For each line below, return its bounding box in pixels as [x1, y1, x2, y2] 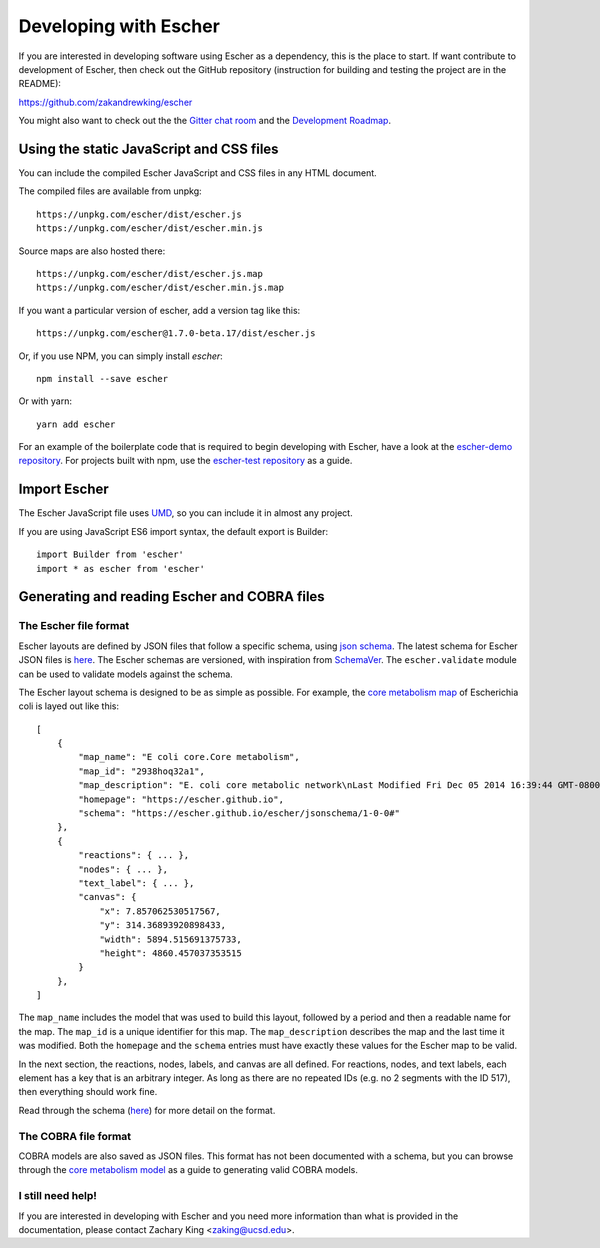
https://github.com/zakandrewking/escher [18, 96, 193, 108]
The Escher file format [18, 619, 130, 633]
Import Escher [18, 481, 109, 498]
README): [18, 78, 62, 90]
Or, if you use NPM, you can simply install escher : [18, 350, 224, 362]
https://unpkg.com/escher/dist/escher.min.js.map [36, 282, 285, 294]
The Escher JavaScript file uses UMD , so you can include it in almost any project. [18, 507, 354, 519]
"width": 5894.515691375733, [99, 933, 242, 945]
